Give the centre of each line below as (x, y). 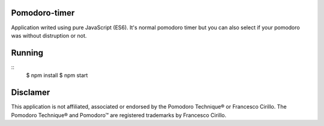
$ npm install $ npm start (57, 75)
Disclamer (31, 93)
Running (27, 53)
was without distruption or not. (49, 35)
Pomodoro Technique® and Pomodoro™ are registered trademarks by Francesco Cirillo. (119, 115)
